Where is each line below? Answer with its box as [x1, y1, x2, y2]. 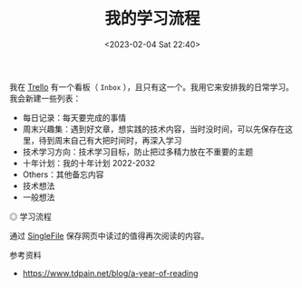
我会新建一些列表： [9, 93, 82, 104]
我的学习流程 [103, 8, 200, 29]
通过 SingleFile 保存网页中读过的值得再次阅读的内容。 [9, 230, 209, 241]
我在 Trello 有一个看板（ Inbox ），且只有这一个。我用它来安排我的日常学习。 [9, 81, 295, 92]
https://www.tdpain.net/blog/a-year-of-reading [22, 267, 199, 278]
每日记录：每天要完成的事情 [22, 112, 127, 123]
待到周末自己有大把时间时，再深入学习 [38, 134, 182, 145]
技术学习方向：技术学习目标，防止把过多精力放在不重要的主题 [22, 146, 254, 157]
